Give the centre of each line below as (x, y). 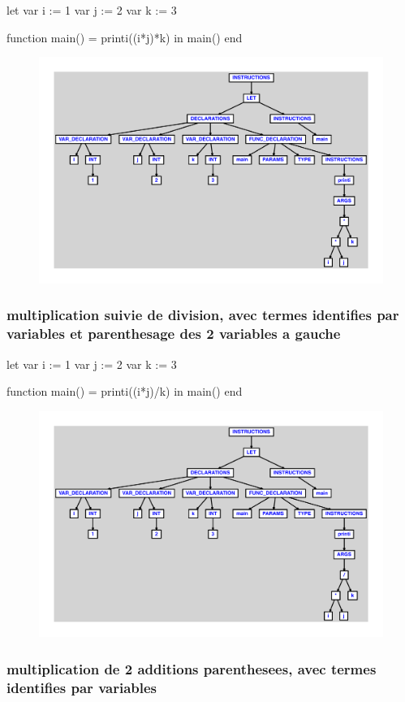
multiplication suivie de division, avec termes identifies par (203, 315)
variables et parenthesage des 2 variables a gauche (174, 334)
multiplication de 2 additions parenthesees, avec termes (192, 668)
